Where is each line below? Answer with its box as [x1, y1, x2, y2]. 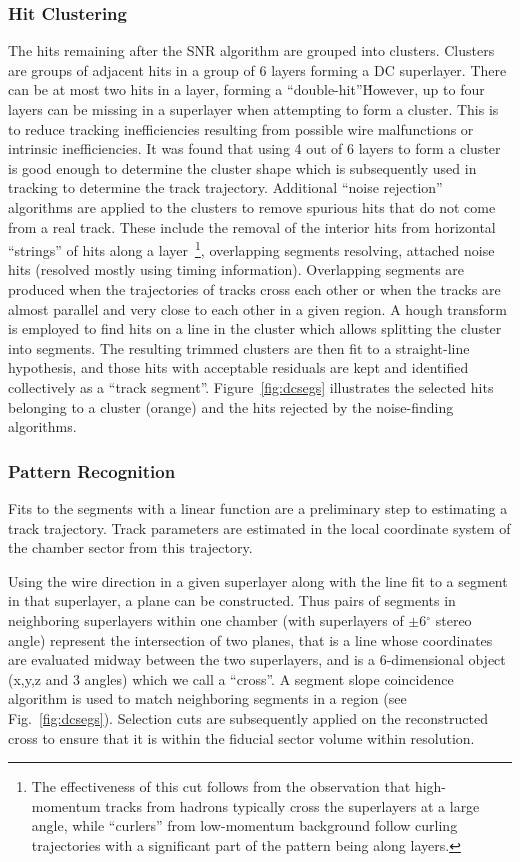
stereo [435, 609, 472, 630]
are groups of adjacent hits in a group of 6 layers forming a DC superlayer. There [8, 59, 507, 80]
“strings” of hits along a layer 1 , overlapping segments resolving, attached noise [8, 237, 495, 260]
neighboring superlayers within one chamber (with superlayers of [8, 609, 404, 630]
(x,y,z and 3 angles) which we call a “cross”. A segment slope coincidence [8, 668, 454, 689]
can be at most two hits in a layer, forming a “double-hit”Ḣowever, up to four [8, 79, 485, 100]
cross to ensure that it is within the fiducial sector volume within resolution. [8, 727, 475, 748]
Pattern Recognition [8, 458, 176, 483]
